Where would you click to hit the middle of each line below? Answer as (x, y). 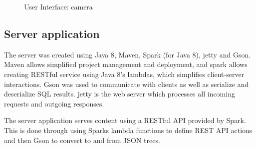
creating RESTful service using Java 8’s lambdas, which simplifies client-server (124, 74)
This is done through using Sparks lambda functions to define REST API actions (128, 130)
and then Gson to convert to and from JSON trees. (82, 140)
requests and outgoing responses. (54, 103)
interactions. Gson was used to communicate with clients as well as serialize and (127, 84)
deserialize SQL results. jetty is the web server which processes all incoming (120, 94)
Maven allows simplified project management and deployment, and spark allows (126, 64)
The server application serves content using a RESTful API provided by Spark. (125, 120)
